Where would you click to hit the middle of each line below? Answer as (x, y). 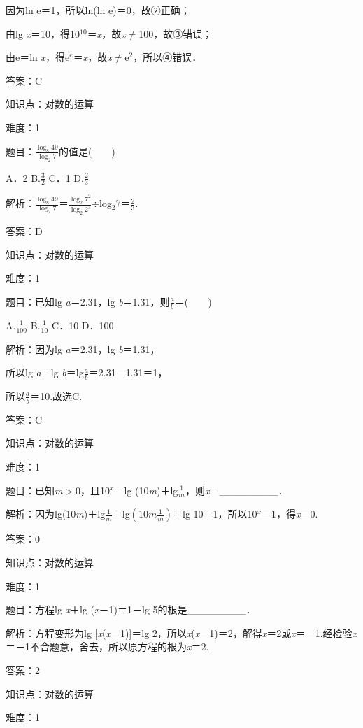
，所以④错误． (168, 57)
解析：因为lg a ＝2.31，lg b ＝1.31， (83, 349)
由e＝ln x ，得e (38, 57)
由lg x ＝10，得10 (43, 33)
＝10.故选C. (56, 395)
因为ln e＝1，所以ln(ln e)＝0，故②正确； (98, 10)
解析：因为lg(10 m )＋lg (56, 514)
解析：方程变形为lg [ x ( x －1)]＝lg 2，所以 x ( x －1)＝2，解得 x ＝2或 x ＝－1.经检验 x (181, 633)
